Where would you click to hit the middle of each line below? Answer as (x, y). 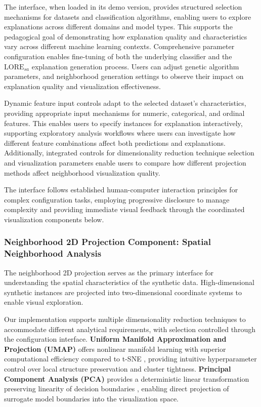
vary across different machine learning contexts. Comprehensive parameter (119, 46)
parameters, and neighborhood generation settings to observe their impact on (124, 76)
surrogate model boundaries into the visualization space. (92, 398)
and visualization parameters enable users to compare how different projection (125, 162)
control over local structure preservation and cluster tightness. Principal (118, 368)
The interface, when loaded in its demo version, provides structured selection (123, 7)
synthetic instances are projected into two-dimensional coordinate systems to (123, 292)
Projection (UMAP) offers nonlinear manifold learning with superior (115, 349)
